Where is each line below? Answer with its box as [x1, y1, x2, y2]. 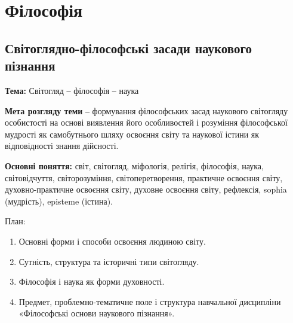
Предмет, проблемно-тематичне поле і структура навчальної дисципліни [18, 295, 281, 307]
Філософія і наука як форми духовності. [18, 275, 165, 288]
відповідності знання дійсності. [5, 139, 119, 152]
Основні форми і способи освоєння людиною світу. [18, 234, 206, 247]
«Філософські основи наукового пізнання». [18, 307, 175, 319]
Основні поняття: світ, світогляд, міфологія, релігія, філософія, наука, [5, 159, 264, 172]
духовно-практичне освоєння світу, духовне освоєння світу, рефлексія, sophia [5, 183, 287, 196]
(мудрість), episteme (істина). [5, 194, 113, 207]
